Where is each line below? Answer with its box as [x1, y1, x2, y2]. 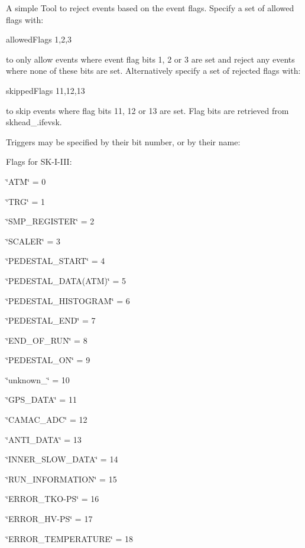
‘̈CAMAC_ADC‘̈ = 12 [6, 413, 87, 426]
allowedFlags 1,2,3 [6, 33, 72, 45]
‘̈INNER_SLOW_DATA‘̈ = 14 [6, 453, 118, 465]
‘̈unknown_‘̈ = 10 [6, 373, 70, 386]
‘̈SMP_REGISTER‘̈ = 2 [6, 215, 95, 227]
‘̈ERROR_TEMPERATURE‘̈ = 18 [6, 532, 134, 544]
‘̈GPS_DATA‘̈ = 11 [6, 393, 77, 406]
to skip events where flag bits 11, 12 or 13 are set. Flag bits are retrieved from [6, 104, 289, 116]
